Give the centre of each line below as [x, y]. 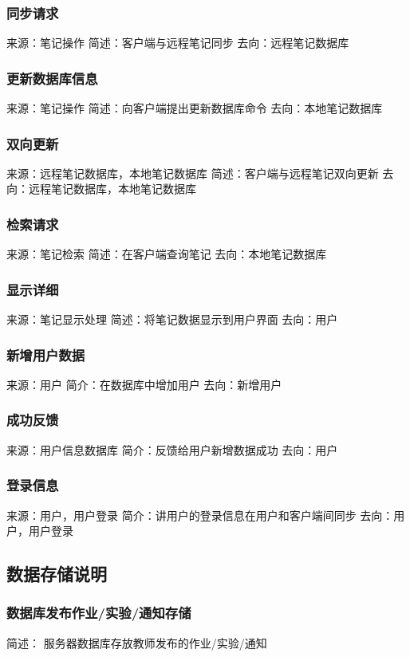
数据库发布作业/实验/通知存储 [99, 613]
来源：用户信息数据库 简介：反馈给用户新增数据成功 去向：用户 [172, 449]
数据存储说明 [57, 574]
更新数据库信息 [52, 78]
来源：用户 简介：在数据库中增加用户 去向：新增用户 [144, 384]
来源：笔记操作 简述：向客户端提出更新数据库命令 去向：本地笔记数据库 [195, 108]
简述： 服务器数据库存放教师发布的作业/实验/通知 [137, 642]
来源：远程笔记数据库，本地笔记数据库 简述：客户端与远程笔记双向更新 [193, 173]
